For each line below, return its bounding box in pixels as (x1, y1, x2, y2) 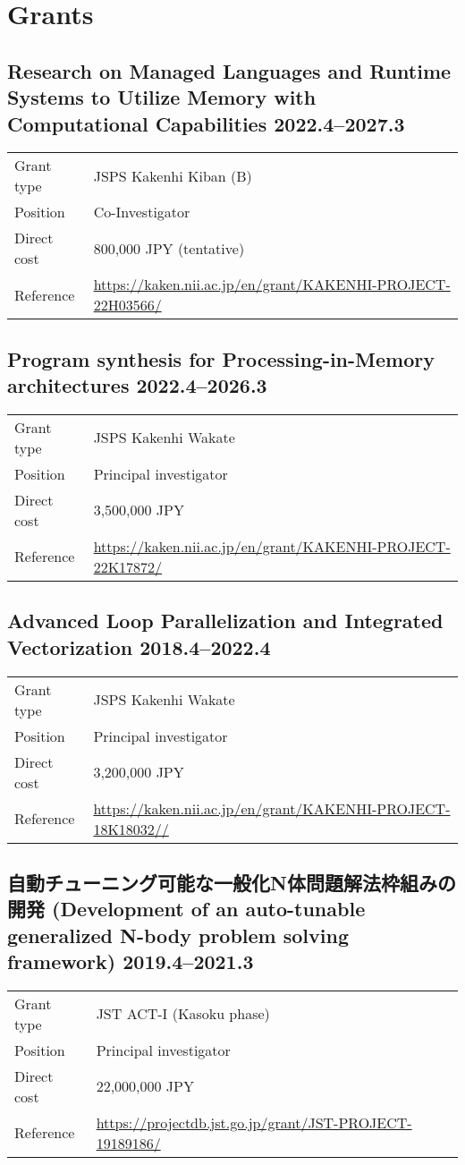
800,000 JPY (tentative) (93, 237, 245, 259)
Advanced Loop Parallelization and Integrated (7, 607, 444, 634)
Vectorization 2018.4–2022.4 (7, 633, 271, 660)
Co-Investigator (93, 201, 190, 223)
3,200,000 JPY (93, 761, 184, 783)
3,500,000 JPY (93, 499, 184, 521)
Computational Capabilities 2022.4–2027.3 (7, 109, 405, 137)
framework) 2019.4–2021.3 (7, 948, 254, 975)
